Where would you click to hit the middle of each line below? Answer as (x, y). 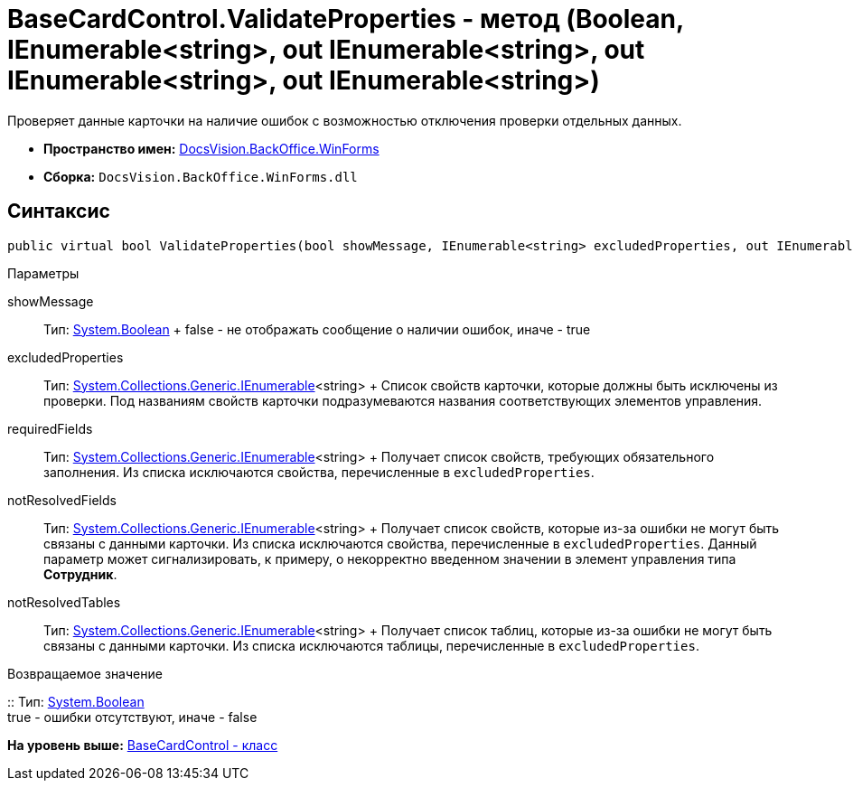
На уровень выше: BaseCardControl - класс (143, 745)
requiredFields (50, 428)
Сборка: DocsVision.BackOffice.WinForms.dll (201, 176)
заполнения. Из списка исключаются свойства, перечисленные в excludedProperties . (319, 472)
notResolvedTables (64, 602)
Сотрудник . (80, 574)
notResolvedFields (62, 500)
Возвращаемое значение (85, 673)
